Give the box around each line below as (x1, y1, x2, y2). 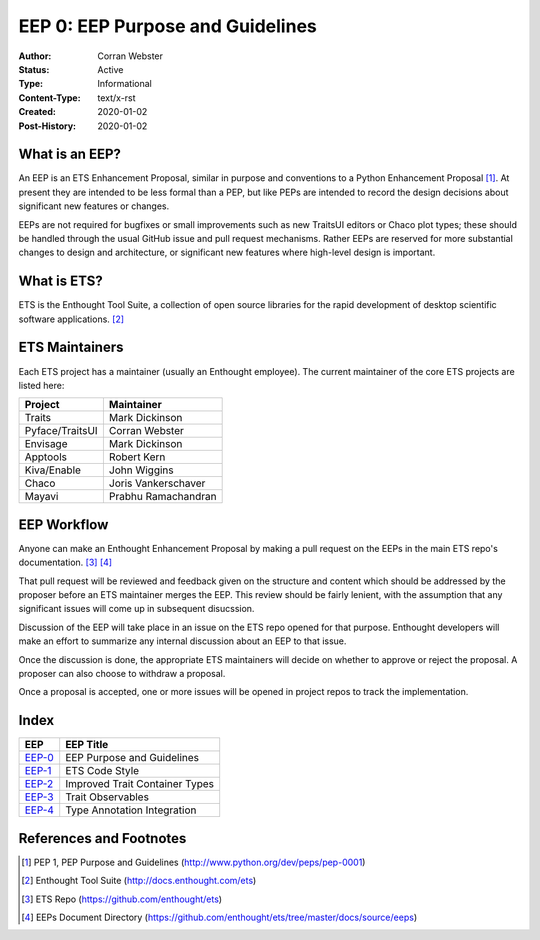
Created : (18, 106, 57, 118)
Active (97, 63, 124, 75)
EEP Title (65, 738, 109, 752)
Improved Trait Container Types (65, 777, 215, 791)
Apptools (24, 450, 67, 464)
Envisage (24, 437, 69, 451)
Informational (97, 78, 152, 90)
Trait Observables (65, 790, 150, 804)
